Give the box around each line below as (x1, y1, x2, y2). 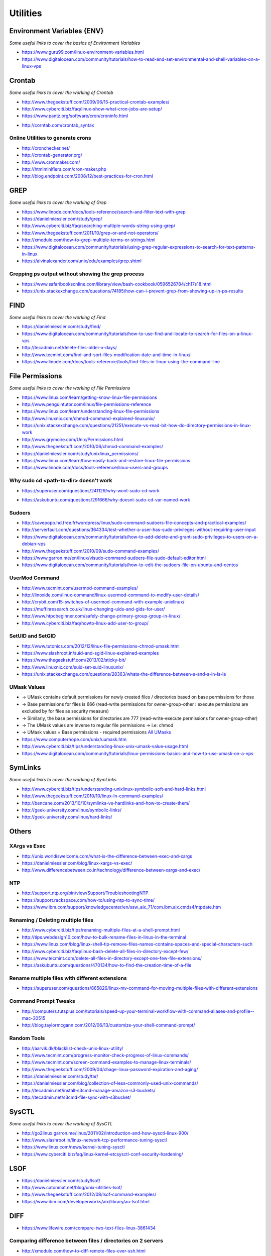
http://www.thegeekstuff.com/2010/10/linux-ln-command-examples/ (22, 793, 164, 799)
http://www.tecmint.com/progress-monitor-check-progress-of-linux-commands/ (22, 1052, 189, 1058)
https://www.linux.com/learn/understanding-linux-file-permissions (22, 408, 160, 414)
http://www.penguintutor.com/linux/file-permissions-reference (22, 401, 152, 407)
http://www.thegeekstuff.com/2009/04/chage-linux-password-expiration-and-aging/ (22, 1066, 198, 1072)
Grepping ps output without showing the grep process (9, 270, 144, 277)
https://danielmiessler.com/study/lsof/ (22, 1177, 100, 1183)
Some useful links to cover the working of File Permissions (9, 385, 130, 391)
